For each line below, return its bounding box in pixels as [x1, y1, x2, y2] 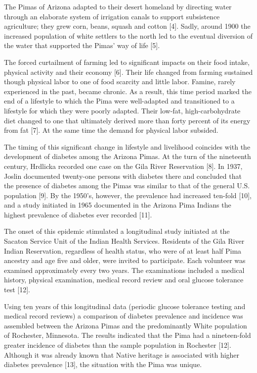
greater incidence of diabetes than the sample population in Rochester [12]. [4, 340, 231, 350]
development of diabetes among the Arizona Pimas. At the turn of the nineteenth [4, 151, 251, 161]
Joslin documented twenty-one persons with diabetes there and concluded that [4, 170, 242, 181]
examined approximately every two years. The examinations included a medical [4, 265, 245, 275]
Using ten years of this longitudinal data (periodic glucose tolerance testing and [4, 301, 246, 311]
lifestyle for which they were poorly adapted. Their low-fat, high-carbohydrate [4, 105, 241, 115]
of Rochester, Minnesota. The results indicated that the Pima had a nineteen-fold [4, 330, 251, 340]
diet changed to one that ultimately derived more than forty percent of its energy [4, 115, 251, 125]
